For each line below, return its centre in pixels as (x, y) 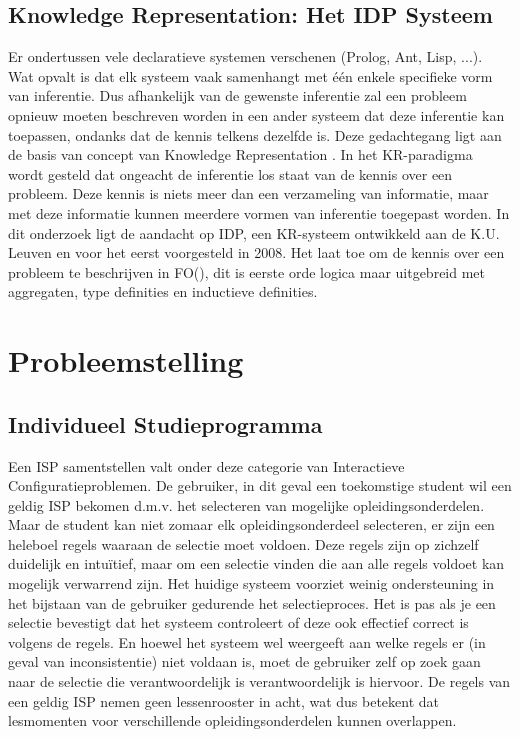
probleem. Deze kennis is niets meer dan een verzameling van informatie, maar (248, 193)
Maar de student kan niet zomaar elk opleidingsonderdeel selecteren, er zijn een (251, 524)
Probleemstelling (126, 360)
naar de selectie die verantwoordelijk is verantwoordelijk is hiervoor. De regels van (259, 681)
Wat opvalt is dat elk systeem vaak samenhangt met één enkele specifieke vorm (250, 75)
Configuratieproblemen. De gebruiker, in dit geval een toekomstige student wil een (260, 485)
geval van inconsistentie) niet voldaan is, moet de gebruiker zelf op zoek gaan (244, 661)
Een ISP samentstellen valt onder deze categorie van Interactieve (206, 465)
